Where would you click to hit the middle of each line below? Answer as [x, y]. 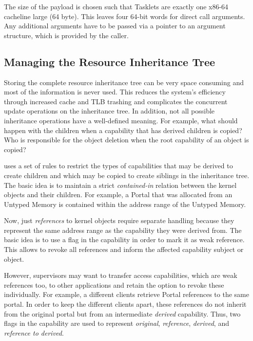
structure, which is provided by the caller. [66, 35]
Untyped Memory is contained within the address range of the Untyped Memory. [125, 204]
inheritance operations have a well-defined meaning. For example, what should [121, 120]
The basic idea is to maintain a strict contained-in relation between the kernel [120, 185]
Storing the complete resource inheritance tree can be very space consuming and [124, 82]
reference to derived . [34, 332]
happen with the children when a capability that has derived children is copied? [123, 130]
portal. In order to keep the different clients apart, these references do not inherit [125, 304]
